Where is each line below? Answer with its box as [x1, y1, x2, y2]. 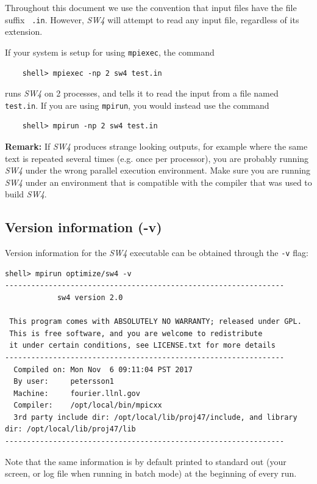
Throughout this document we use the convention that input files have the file [5, 1, 297, 13]
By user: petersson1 [13, 377, 114, 386]
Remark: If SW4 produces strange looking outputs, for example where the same [5, 139, 308, 152]
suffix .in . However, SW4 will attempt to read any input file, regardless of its [5, 13, 299, 26]
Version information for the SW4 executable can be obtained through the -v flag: [5, 246, 308, 259]
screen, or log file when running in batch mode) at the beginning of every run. [5, 467, 297, 480]
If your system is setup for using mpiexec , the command [5, 45, 215, 58]
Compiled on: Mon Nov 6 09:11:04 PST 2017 [13, 365, 193, 374]
